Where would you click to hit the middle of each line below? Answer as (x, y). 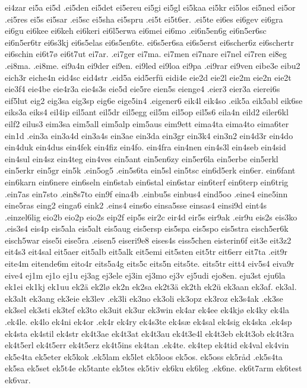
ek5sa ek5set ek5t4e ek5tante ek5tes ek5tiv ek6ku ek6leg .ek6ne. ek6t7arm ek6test (153, 368)
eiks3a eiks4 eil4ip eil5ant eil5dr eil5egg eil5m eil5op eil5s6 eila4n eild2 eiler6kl (147, 112)
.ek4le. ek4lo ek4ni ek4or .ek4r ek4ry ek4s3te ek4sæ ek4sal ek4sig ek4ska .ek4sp (148, 322)
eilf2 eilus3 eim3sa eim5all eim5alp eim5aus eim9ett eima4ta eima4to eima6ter (147, 123)
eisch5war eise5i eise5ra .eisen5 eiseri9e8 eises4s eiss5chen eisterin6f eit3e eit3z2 (148, 240)
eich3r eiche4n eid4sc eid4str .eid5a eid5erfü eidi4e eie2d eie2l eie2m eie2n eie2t (148, 77)
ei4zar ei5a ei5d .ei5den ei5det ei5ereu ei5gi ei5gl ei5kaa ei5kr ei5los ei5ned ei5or (150, 7)
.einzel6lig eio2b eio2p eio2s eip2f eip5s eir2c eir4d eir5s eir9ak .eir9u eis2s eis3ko (151, 217)
